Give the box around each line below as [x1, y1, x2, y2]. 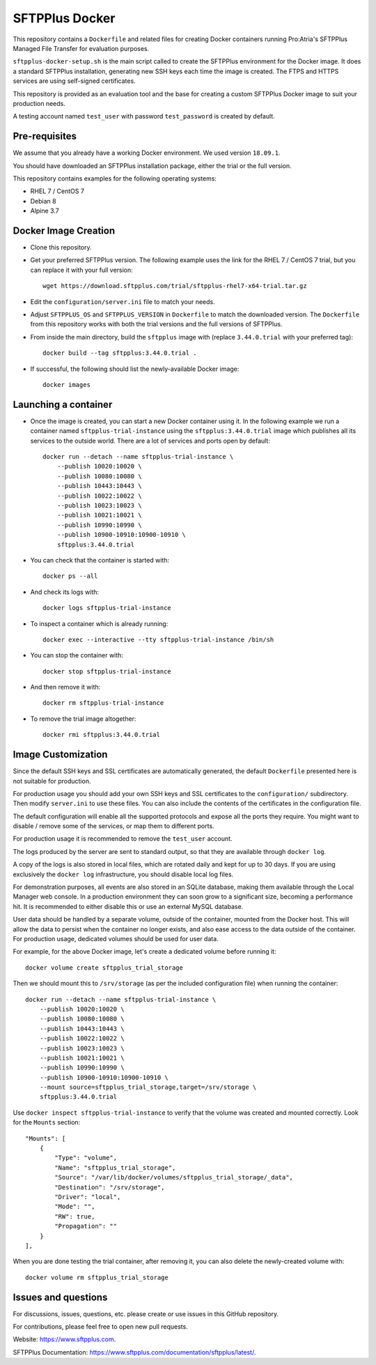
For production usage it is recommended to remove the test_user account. [13, 834, 233, 843]
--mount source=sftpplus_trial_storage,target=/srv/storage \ [39, 1083, 257, 1091]
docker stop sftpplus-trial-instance [42, 667, 172, 676]
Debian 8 [30, 197, 56, 205]
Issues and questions [13, 1291, 108, 1303]
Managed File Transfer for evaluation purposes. [13, 44, 150, 52]
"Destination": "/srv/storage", [54, 1183, 165, 1191]
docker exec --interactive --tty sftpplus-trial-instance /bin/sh [42, 635, 274, 643]
